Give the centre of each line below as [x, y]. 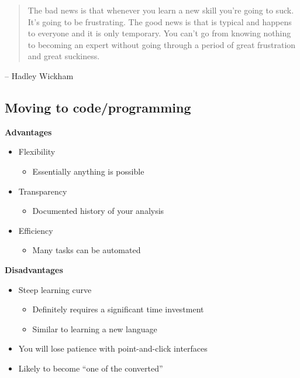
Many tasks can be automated [87, 250]
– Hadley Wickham [39, 75]
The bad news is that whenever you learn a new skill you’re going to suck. [161, 10]
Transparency [43, 191]
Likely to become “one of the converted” [91, 368]
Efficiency [36, 230]
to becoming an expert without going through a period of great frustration [162, 44]
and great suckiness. [64, 56]
